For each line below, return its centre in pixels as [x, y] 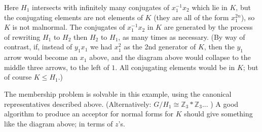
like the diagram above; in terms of [59, 123]
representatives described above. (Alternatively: [78, 104]
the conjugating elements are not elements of [73, 17]
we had [101, 47]
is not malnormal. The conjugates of [69, 27]
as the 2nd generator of [160, 47]
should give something [218, 114]
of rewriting [22, 37]
